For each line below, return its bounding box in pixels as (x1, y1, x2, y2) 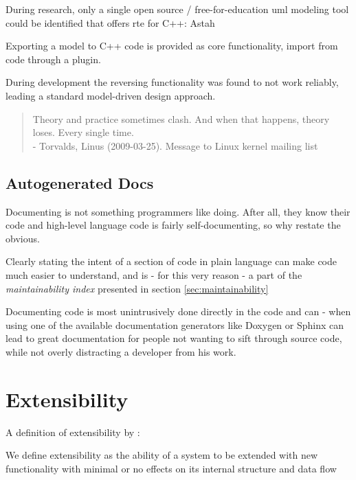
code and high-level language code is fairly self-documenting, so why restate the (5, 218, 341, 232)
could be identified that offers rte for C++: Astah (5, 15, 215, 30)
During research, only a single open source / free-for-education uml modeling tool (5, 2, 349, 16)
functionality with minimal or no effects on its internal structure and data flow (5, 461, 337, 475)
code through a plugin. (5, 52, 101, 66)
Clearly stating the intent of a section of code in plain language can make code (5, 254, 337, 268)
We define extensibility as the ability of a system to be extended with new (5, 448, 318, 462)
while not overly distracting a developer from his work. (5, 344, 236, 358)
